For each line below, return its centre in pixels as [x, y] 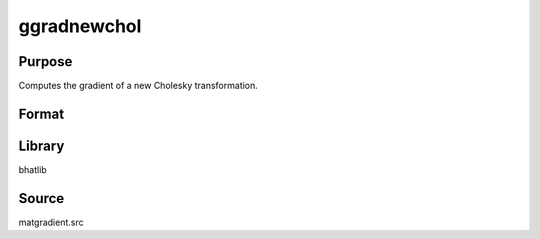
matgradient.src [51, 222]
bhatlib [32, 169]
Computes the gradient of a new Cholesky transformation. [138, 86]
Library [41, 145]
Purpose [45, 61]
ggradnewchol [80, 26]
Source [41, 198]
